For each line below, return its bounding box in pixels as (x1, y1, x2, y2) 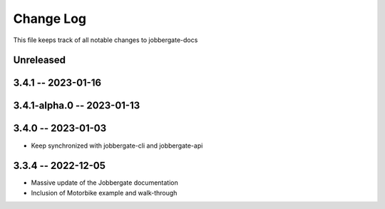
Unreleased (13, 54, 66, 66)
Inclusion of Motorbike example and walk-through (31, 188, 178, 197)
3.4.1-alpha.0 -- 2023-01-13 (13, 100, 140, 112)
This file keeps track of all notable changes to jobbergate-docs (13, 36, 198, 44)
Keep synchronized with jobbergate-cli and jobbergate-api (31, 141, 203, 150)
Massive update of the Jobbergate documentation (31, 178, 178, 187)
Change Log (13, 11, 87, 26)
